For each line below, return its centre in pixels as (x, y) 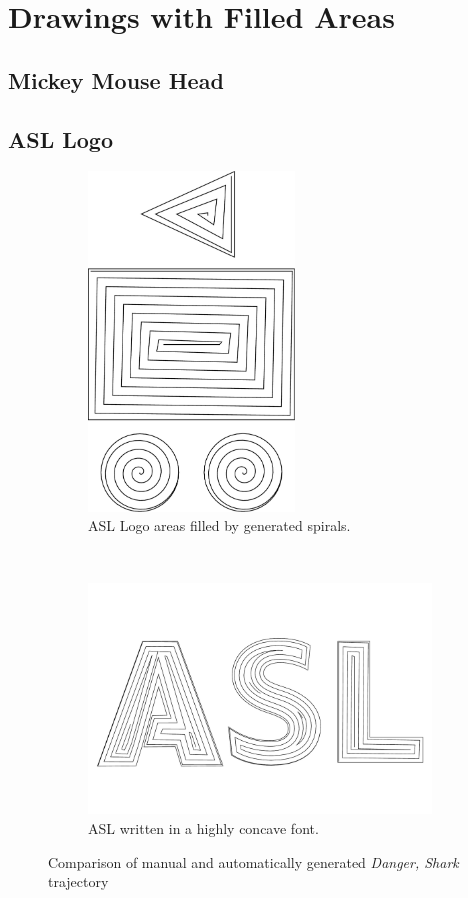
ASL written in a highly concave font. (203, 828)
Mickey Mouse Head (116, 79)
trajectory (78, 881)
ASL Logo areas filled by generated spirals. (219, 525)
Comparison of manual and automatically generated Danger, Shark (253, 861)
